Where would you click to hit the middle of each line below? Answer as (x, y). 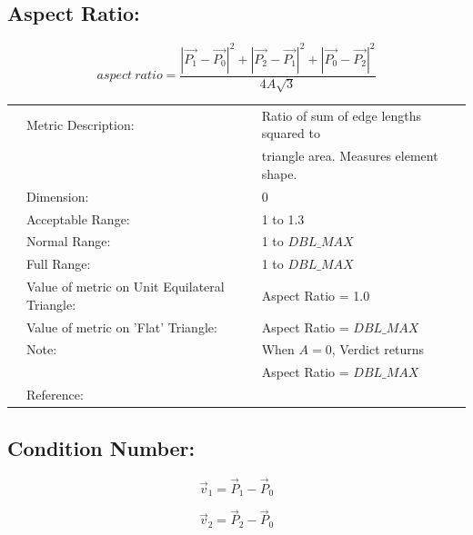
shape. (279, 173)
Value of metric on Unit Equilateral (126, 287)
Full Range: (59, 264)
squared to (291, 133)
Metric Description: (81, 124)
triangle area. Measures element (350, 156)
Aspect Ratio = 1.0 (316, 295)
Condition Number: (101, 447)
